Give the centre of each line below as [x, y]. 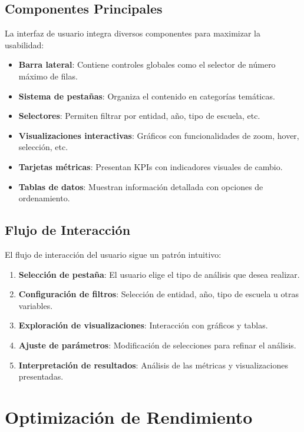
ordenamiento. [44, 198]
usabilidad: [24, 44]
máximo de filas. [48, 76]
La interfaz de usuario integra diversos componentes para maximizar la [133, 33]
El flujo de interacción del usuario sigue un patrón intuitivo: [113, 254]
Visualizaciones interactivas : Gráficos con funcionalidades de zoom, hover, [159, 135]
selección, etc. [43, 147]
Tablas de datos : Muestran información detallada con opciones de [141, 186]
